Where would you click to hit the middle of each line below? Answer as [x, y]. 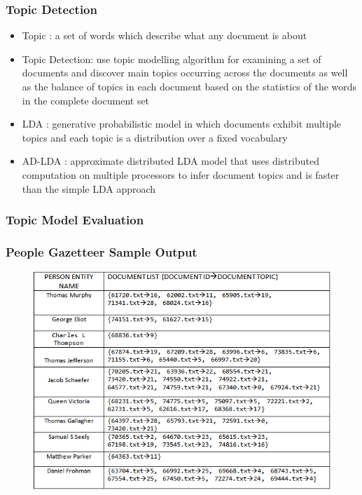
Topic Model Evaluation [75, 220]
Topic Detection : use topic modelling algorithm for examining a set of [172, 59]
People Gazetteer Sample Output [102, 251]
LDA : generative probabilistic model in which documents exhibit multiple [182, 124]
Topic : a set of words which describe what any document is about [165, 35]
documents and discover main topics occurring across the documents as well [185, 73]
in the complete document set [86, 100]
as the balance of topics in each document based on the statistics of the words [189, 86]
